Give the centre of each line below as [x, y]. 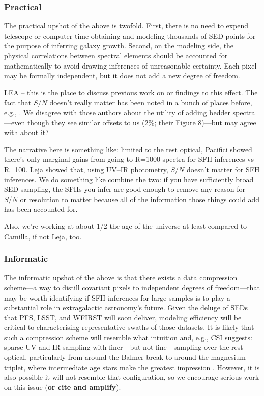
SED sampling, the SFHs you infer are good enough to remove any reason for [125, 189]
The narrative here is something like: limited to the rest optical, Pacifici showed [128, 149]
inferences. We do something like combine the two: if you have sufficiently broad [129, 179]
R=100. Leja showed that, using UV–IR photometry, [86, 169]
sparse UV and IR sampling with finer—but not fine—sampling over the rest [124, 347]
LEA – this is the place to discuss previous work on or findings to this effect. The [131, 92]
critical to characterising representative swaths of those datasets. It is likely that [129, 327]
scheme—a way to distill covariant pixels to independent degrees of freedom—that [132, 287]
